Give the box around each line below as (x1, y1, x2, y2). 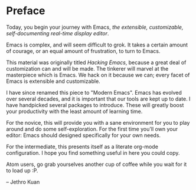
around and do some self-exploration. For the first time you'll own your (6, 125, 178, 132)
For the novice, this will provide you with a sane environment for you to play (6, 119, 190, 126)
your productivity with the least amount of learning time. (6, 108, 143, 115)
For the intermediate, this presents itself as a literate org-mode (6, 143, 158, 150)
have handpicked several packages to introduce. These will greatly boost (6, 101, 184, 108)
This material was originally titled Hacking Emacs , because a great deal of (6, 59, 187, 66)
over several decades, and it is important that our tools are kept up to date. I (6, 95, 191, 102)
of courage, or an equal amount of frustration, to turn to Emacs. (6, 47, 161, 54)
